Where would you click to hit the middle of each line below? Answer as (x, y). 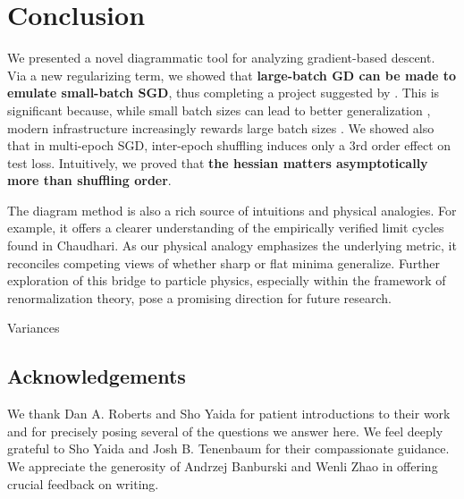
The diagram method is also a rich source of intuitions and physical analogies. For (232, 210)
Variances (34, 328)
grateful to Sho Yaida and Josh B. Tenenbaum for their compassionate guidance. (228, 448)
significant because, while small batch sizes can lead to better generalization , (219, 110)
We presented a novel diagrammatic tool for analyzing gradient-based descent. (221, 58)
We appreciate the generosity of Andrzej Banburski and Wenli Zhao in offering (223, 466)
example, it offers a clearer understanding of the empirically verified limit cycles (226, 228)
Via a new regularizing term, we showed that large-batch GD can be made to (232, 75)
